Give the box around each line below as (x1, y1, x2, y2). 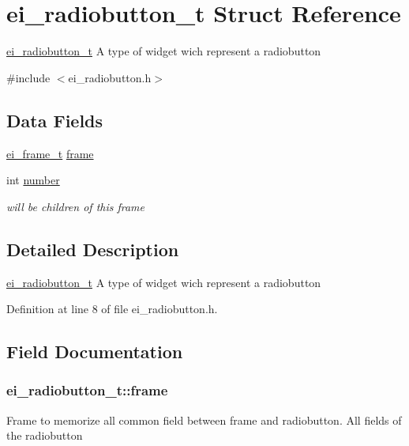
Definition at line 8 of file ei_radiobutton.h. (6, 300, 218, 317)
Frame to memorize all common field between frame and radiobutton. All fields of (6, 411, 402, 428)
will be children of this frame (6, 198, 145, 214)
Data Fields (6, 108, 103, 132)
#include (6, 69, 51, 85)
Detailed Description (6, 236, 179, 261)
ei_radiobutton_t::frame (6, 380, 168, 400)
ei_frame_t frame (6, 145, 94, 161)
